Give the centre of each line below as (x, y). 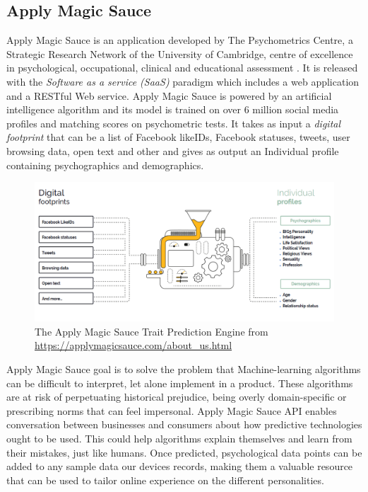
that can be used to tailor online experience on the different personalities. (165, 480)
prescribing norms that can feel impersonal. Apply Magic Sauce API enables (172, 410)
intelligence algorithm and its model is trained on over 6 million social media (173, 109)
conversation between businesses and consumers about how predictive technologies (184, 424)
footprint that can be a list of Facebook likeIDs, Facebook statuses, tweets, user (178, 137)
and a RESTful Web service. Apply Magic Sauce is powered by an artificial (169, 95)
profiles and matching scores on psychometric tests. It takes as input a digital (174, 123)
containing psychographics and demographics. (105, 165)
